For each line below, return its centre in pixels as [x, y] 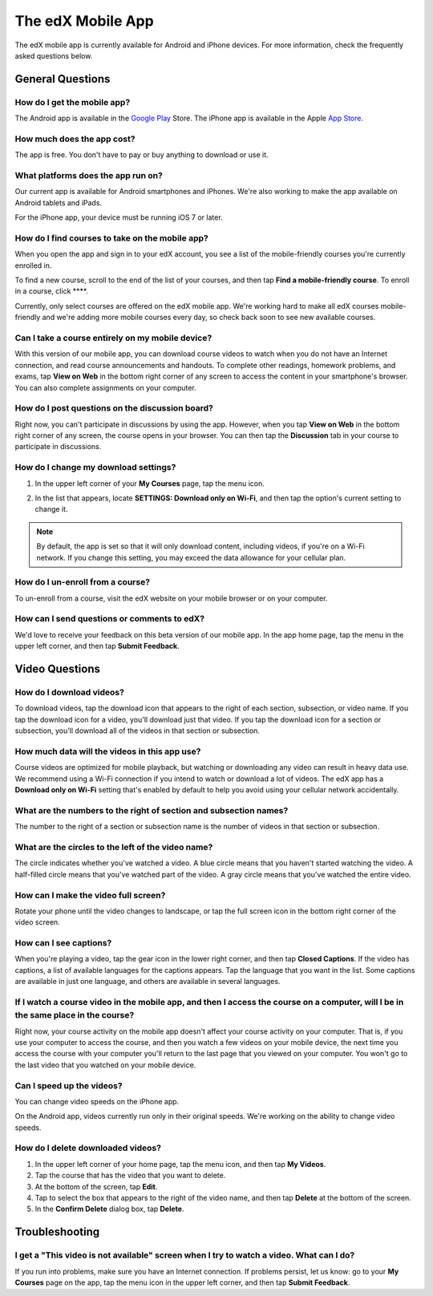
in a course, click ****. [51, 291]
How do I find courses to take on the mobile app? [111, 238]
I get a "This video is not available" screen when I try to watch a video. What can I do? [185, 1255]
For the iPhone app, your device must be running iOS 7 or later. [119, 217]
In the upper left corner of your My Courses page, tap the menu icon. [150, 483]
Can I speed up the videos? [69, 1085]
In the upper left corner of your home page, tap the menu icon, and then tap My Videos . [180, 1164]
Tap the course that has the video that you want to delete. [130, 1176]
